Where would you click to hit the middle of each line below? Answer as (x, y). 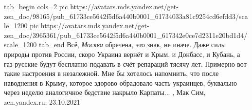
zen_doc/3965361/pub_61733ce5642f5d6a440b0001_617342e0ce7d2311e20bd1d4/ (126, 35)
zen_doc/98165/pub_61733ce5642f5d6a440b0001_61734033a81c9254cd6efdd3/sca (126, 16)
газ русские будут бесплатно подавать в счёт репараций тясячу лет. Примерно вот (125, 64)
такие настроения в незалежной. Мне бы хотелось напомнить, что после (111, 73)
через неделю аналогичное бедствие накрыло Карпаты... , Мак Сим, (105, 92)
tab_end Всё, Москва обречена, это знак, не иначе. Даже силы (133, 45)
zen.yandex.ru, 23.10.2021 (42, 101)
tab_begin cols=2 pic (36, 6)
